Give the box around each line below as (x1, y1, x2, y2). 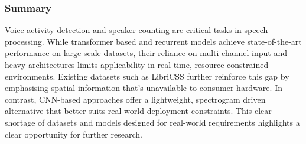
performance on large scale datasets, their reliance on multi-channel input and (5, 47, 287, 59)
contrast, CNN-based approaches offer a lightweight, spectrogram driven (5, 93, 266, 105)
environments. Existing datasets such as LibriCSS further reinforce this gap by (5, 70, 289, 82)
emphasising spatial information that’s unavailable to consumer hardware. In (5, 81, 282, 94)
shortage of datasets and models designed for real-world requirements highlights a (5, 116, 300, 128)
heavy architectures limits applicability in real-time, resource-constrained (5, 58, 269, 70)
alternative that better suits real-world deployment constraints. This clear (5, 104, 272, 117)
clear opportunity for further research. (5, 127, 142, 140)
